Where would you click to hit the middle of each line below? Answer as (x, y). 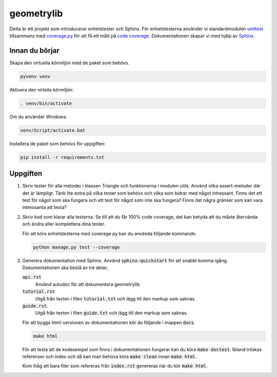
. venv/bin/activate (46, 103)
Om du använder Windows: (38, 117)
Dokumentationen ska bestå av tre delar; (65, 268)
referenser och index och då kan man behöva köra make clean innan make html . (110, 356)
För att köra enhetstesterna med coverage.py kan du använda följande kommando (109, 233)
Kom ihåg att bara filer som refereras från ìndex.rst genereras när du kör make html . (115, 366)
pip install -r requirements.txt (62, 157)
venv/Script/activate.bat (53, 130)
